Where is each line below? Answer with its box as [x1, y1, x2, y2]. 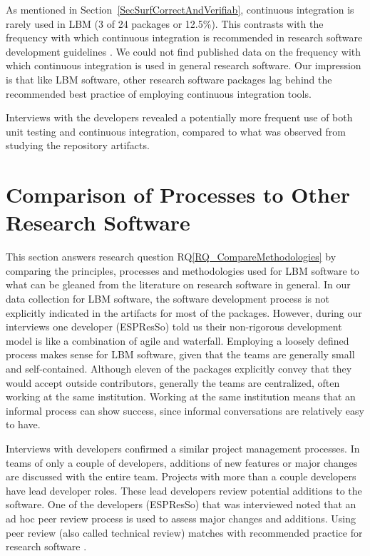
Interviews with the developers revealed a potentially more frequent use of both [6, 110, 353, 125]
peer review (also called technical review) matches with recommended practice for [6, 525, 363, 540]
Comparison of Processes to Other [6, 180, 350, 209]
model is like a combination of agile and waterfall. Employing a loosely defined [6, 333, 349, 348]
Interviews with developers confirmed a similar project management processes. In [6, 440, 360, 455]
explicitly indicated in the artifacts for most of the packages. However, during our [6, 305, 362, 320]
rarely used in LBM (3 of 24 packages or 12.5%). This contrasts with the [6, 16, 324, 31]
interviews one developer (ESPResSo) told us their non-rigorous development [6, 319, 342, 334]
